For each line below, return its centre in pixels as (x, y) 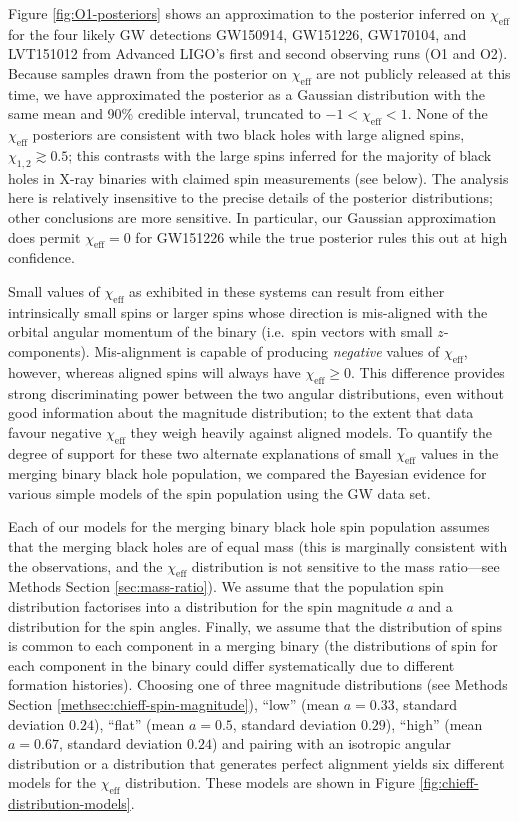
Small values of (54, 290)
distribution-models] (69, 803)
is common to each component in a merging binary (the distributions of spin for (253, 645)
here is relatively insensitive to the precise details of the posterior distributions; (251, 197)
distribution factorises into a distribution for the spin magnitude (205, 606)
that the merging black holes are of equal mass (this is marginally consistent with (258, 546)
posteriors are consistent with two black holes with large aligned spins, (248, 134)
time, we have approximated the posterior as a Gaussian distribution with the (247, 93)
